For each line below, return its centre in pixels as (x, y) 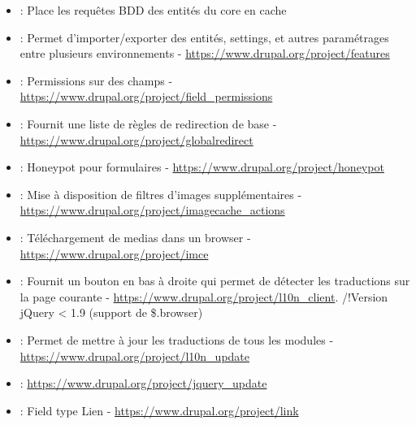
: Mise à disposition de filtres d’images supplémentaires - (161, 194)
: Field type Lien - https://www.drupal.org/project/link (159, 410)
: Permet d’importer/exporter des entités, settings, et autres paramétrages (204, 37)
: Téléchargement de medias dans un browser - (135, 237)
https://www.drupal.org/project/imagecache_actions (152, 210)
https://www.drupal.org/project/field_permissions (146, 96)
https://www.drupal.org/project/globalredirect (136, 139)
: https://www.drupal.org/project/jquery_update (143, 383)
